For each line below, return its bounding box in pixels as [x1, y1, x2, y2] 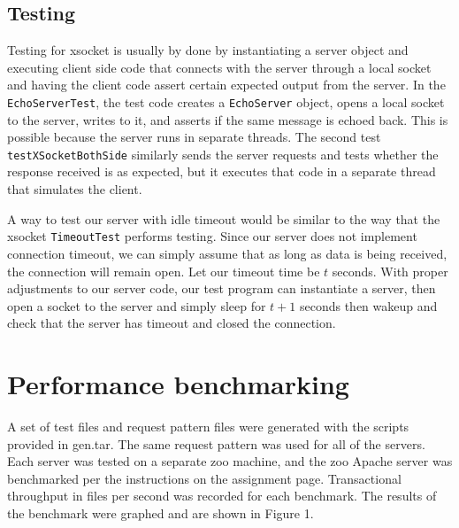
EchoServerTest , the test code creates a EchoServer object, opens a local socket [7, 92, 445, 111]
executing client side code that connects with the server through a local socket [7, 58, 432, 76]
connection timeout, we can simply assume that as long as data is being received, [7, 244, 448, 262]
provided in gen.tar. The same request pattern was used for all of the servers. [7, 434, 425, 453]
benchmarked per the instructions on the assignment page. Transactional [7, 469, 402, 487]
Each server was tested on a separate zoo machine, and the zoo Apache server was [7, 452, 453, 470]
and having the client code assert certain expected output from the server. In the [7, 75, 446, 94]
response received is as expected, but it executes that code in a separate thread [7, 162, 436, 181]
